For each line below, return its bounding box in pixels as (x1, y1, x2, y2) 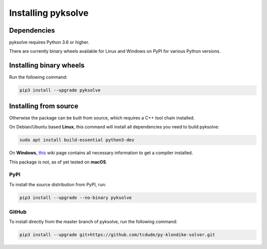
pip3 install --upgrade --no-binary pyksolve (19, 195, 132, 200)
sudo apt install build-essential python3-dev (19, 137, 134, 143)
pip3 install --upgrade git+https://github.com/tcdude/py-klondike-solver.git (19, 232, 215, 238)
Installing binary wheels (9, 61, 85, 70)
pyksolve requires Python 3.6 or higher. (9, 40, 89, 45)
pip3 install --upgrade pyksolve (19, 87, 101, 93)
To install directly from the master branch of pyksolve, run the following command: (9, 219, 178, 225)
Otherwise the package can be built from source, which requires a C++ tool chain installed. (9, 115, 195, 121)
